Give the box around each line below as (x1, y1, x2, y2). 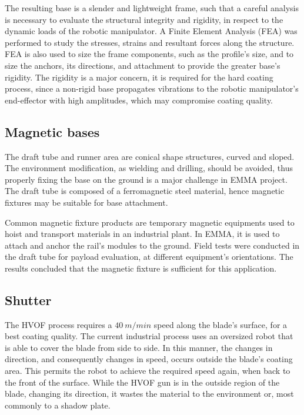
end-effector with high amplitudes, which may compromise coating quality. (5, 93, 273, 106)
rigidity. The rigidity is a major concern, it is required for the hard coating (5, 71, 273, 83)
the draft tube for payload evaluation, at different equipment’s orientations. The (5, 250, 293, 263)
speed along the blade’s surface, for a (153, 318, 288, 330)
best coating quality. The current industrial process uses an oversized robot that (5, 330, 293, 342)
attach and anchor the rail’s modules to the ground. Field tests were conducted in (5, 239, 300, 251)
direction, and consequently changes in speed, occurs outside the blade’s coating (5, 353, 293, 365)
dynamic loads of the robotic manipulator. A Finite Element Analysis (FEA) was (5, 25, 298, 37)
